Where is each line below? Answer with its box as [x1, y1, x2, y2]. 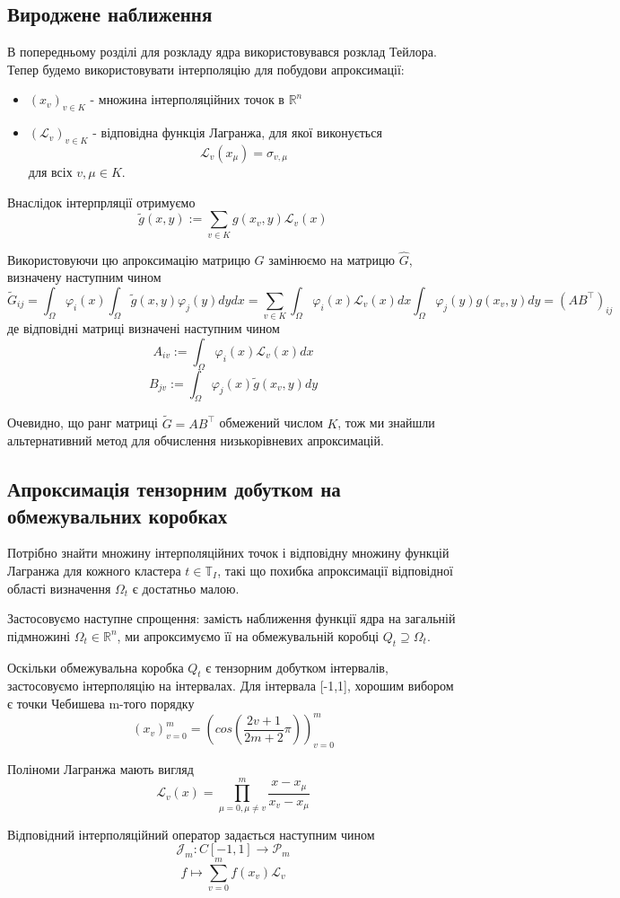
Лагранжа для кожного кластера [7, 561, 181, 580]
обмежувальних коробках [7, 501, 228, 529]
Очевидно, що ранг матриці [7, 413, 158, 432]
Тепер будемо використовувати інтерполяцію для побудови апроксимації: [7, 59, 405, 78]
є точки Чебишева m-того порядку [7, 693, 195, 712]
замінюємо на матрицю [268, 250, 395, 269]
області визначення [7, 578, 111, 597]
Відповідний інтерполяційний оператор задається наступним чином [7, 824, 375, 843]
